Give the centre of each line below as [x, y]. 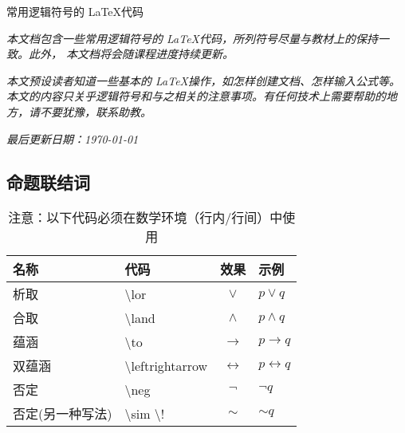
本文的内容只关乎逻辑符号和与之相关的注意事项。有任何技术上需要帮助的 [196, 96]
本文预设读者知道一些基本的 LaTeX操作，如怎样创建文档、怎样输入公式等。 [204, 80]
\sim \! [145, 413]
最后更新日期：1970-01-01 [73, 138]
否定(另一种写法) [63, 414]
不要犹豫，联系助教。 [95, 111]
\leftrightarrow [166, 365]
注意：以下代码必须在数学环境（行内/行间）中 [145, 218]
